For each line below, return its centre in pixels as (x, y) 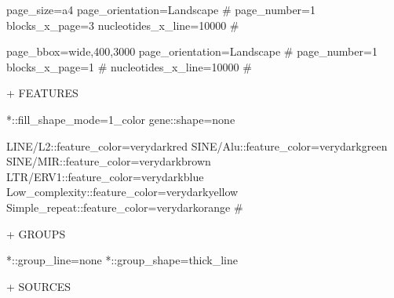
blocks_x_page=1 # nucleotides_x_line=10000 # (129, 66)
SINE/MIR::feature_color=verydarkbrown (109, 161)
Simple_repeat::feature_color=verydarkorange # (125, 207)
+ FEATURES (42, 93)
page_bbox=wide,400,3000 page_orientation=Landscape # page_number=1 (192, 51)
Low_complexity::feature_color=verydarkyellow (122, 192)
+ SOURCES (39, 286)
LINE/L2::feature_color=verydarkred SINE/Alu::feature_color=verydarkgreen (197, 145)
